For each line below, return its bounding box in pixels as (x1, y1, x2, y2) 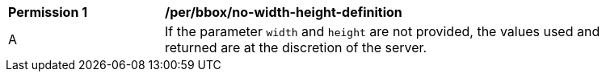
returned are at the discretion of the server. (165, 39, 427, 55)
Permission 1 (8, 4, 88, 20)
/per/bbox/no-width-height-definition (165, 4, 402, 20)
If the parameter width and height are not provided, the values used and (165, 23, 600, 39)
